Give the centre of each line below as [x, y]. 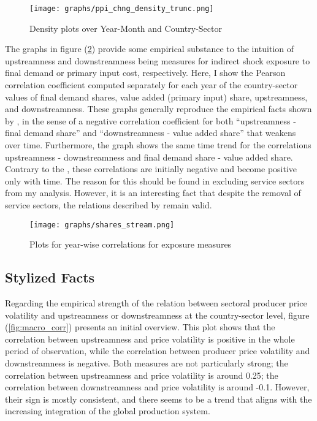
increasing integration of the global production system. [108, 411]
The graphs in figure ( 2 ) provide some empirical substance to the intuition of [150, 49]
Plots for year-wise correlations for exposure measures [131, 244]
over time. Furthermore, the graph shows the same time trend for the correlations [158, 145]
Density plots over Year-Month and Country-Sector [126, 28]
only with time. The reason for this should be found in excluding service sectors [155, 180]
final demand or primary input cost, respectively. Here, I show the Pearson [145, 73]
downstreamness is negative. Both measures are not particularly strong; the [147, 362]
